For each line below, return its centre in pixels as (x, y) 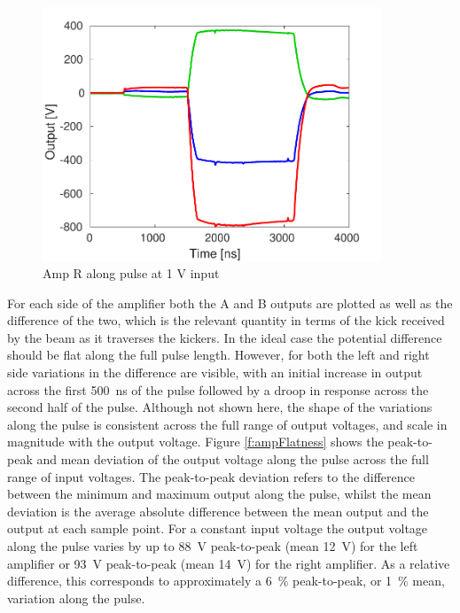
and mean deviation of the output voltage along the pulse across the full (233, 459)
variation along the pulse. (76, 597)
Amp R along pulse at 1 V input (131, 273)
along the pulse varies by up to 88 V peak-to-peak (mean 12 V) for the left (213, 546)
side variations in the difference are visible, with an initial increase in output (215, 372)
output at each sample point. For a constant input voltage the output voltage (218, 528)
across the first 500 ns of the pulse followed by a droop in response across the (218, 389)
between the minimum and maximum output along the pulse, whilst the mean (219, 494)
